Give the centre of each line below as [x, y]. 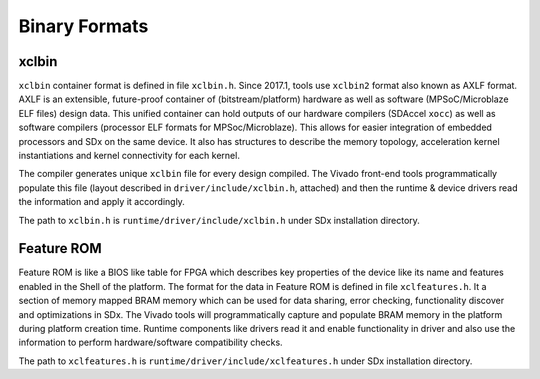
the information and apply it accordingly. [101, 202]
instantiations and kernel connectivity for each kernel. [129, 156]
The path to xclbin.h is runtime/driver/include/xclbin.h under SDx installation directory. [219, 220]
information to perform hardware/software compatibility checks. [151, 342]
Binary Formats [83, 26]
